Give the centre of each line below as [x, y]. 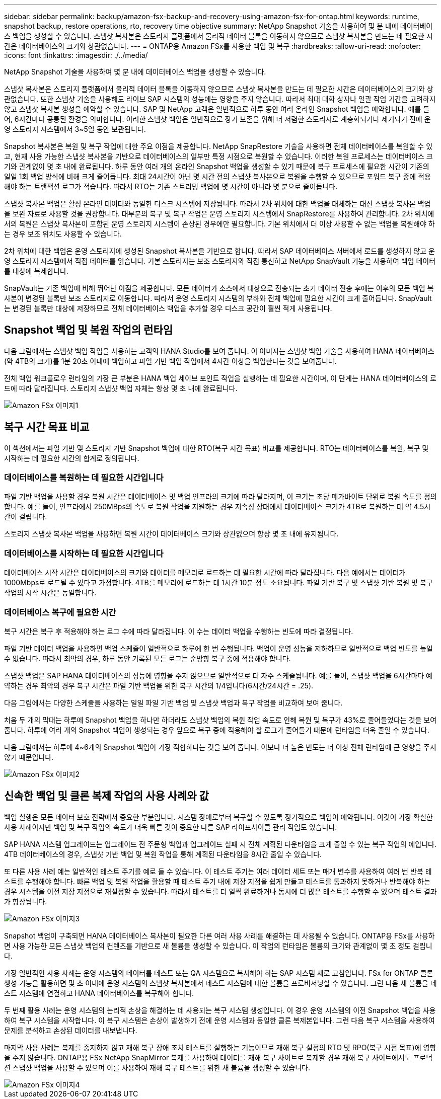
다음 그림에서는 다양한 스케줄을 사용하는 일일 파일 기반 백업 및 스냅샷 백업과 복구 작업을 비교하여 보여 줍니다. [173, 702]
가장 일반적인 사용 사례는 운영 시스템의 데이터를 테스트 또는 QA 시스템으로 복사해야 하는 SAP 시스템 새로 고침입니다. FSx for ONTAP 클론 [219, 973]
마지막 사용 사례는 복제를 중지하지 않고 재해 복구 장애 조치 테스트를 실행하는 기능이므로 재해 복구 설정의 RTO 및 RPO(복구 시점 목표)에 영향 [220, 1047]
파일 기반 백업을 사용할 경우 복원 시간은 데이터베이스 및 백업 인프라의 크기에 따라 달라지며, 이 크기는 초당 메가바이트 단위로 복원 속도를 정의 [220, 497]
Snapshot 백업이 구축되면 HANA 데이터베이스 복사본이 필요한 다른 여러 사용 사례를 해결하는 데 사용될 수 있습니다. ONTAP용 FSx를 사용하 [219, 935]
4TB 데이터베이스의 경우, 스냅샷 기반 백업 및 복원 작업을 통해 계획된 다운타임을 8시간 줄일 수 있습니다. [163, 854]
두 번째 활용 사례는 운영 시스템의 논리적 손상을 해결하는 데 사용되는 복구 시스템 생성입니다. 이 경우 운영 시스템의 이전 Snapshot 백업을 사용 [220, 1010]
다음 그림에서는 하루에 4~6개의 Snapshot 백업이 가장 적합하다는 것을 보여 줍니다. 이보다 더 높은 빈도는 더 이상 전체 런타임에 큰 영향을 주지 [220, 747]
